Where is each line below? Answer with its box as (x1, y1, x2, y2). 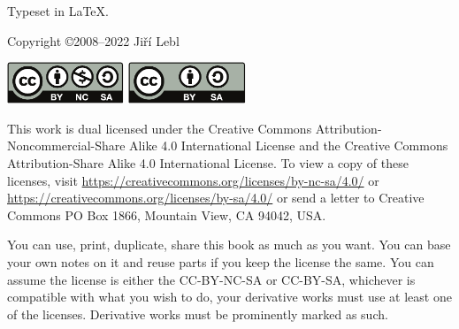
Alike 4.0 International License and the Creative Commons (129, 136, 448, 155)
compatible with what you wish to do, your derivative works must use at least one (7, 287, 452, 306)
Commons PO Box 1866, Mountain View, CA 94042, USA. (7, 205, 326, 224)
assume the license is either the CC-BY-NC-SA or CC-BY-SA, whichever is (7, 270, 416, 288)
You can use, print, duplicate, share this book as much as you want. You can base (7, 235, 451, 254)
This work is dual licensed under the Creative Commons (7, 119, 312, 137)
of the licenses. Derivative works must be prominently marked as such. (7, 304, 388, 323)
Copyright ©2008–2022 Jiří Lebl (7, 31, 180, 50)
